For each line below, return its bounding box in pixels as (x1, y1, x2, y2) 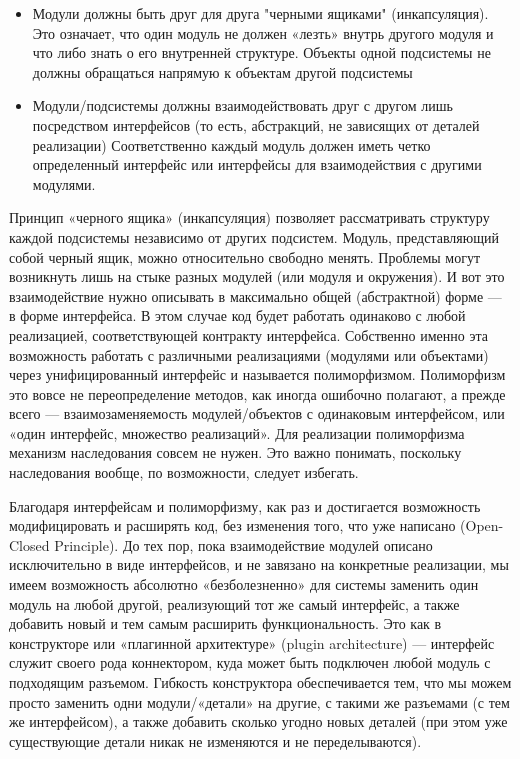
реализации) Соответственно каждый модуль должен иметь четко (32, 134, 431, 155)
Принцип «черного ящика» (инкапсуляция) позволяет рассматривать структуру (9, 207, 490, 228)
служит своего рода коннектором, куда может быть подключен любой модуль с (9, 652, 491, 673)
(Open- (460, 515, 504, 536)
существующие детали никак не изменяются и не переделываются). (9, 730, 422, 751)
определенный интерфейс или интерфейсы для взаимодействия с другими (32, 154, 482, 175)
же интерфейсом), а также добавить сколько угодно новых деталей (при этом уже (9, 711, 508, 732)
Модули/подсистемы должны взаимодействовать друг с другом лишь (32, 95, 453, 116)
